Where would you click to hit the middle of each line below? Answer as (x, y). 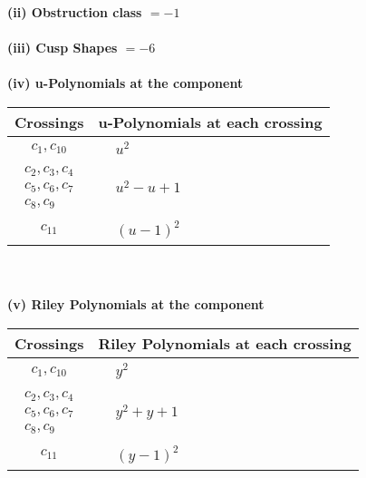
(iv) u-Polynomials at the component (125, 83)
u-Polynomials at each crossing (210, 122)
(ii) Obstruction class (75, 12)
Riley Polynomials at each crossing (225, 343)
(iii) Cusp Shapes (63, 48)
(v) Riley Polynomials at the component (136, 304)
